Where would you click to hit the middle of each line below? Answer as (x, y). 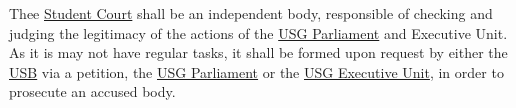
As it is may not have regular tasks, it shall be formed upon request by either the (258, 52)
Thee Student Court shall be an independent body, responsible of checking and (251, 13)
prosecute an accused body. (92, 91)
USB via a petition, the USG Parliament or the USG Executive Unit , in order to (256, 71)
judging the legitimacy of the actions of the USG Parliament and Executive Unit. (258, 32)
